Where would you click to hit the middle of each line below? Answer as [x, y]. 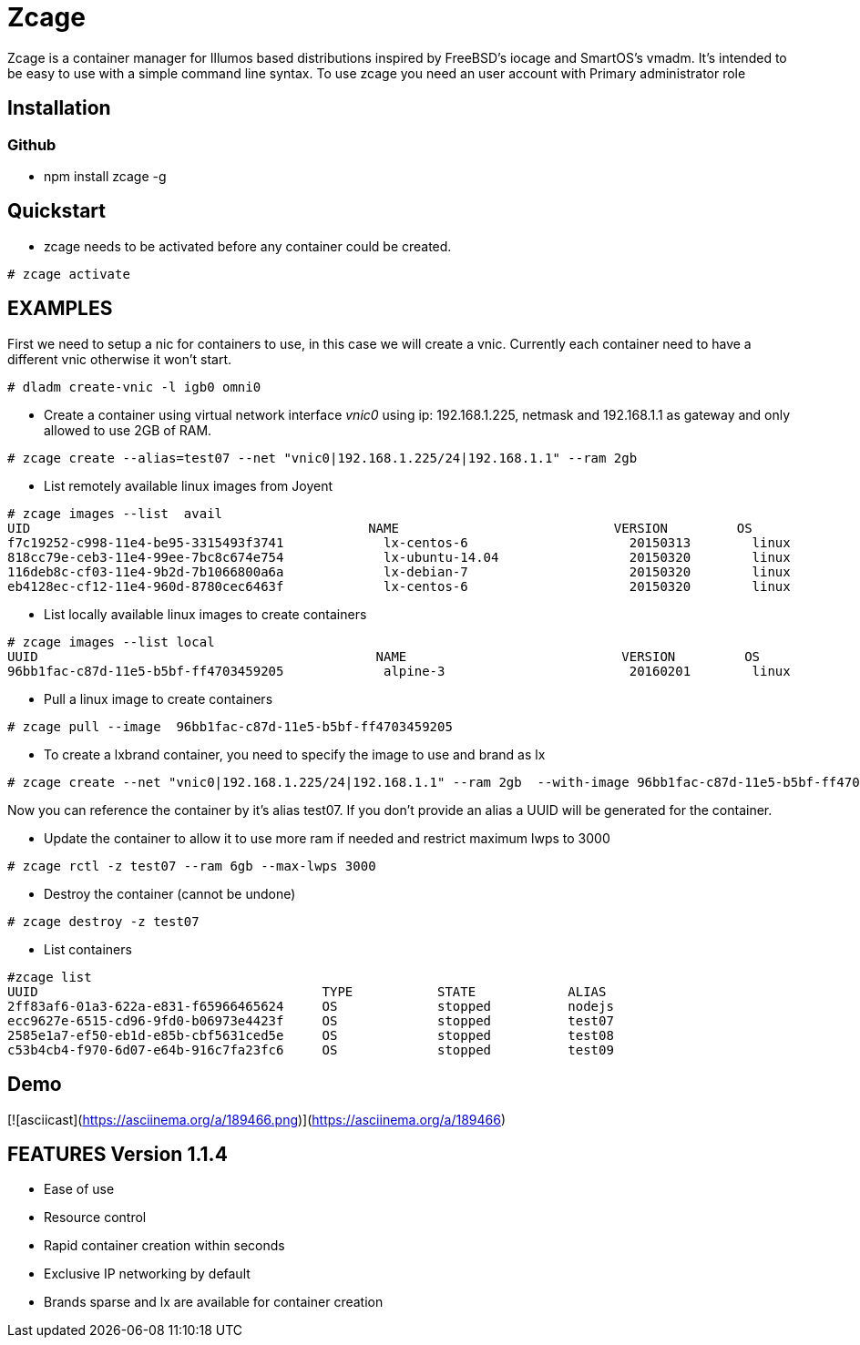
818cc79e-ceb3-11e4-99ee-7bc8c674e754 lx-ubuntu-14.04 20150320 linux [399, 557]
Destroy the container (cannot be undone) [170, 893]
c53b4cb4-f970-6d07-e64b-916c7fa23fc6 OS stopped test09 [311, 1050]
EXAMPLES [60, 309]
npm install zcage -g [105, 176]
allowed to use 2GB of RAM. [128, 430]
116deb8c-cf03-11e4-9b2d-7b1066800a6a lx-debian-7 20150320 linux [399, 571]
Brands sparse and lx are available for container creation [214, 1302]
